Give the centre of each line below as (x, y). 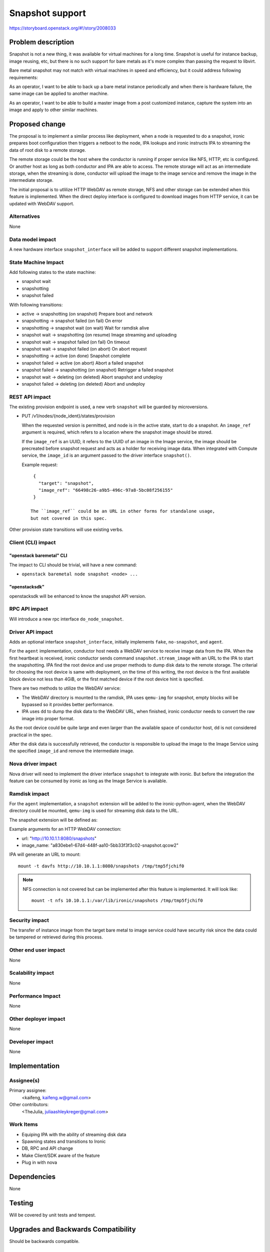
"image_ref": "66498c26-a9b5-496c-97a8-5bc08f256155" (106, 490)
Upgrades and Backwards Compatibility (72, 1229)
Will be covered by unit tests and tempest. (52, 1215)
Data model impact (33, 239)
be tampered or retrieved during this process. (56, 937)
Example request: (40, 464)
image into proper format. (48, 718)
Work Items (23, 1124)
